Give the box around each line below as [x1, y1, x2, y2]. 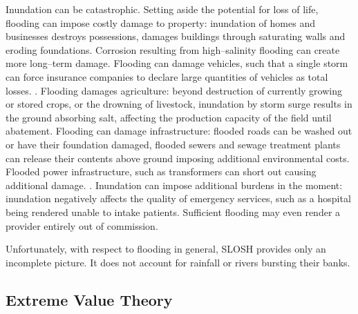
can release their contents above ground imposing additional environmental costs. [6, 150, 350, 165]
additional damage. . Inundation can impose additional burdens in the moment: [6, 177, 343, 192]
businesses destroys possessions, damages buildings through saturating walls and [6, 29, 346, 43]
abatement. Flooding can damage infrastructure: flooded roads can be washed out [6, 124, 352, 138]
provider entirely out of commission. [6, 218, 158, 233]
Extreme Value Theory [6, 288, 173, 310]
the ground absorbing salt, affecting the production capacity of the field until [6, 110, 332, 124]
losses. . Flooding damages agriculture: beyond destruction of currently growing [6, 83, 342, 97]
